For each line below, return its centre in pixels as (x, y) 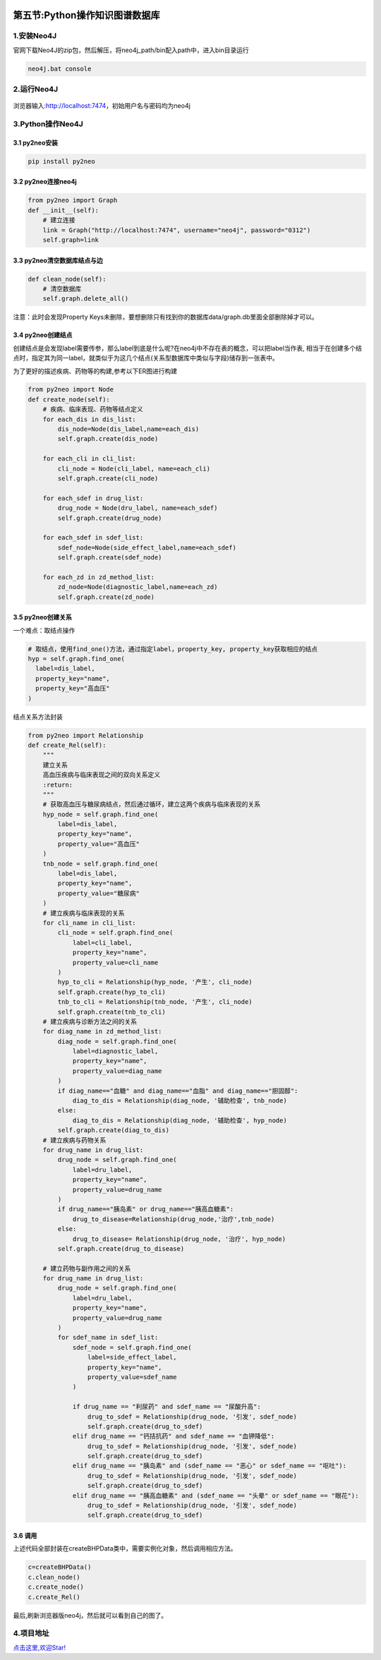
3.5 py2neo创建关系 (42, 617)
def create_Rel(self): (67, 745)
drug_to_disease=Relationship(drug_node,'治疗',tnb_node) (174, 1219)
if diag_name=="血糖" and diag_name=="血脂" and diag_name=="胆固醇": (178, 1091)
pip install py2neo (61, 161)
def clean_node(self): (67, 279)
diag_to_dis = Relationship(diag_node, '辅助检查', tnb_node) (180, 1101)
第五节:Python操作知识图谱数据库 (86, 15)
